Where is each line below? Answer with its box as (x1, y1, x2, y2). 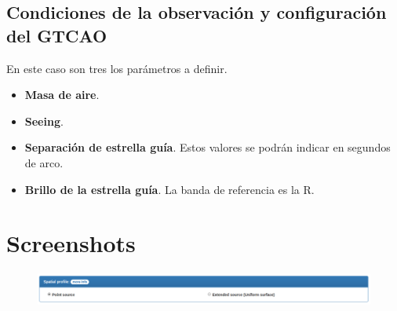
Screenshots (6, 227, 136, 259)
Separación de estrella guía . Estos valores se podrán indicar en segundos (24, 139, 391, 155)
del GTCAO (6, 23, 107, 47)
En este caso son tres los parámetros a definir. (6, 60, 228, 76)
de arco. (24, 154, 64, 170)
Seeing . (24, 112, 64, 129)
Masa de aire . (24, 86, 100, 103)
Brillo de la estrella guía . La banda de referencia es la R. (24, 181, 315, 197)
